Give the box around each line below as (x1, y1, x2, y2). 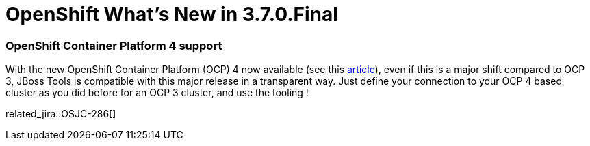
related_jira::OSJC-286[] (5, 108, 116, 120)
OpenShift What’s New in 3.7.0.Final (5, 3, 338, 26)
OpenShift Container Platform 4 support (5, 38, 222, 53)
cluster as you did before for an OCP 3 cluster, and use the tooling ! (5, 87, 309, 99)
